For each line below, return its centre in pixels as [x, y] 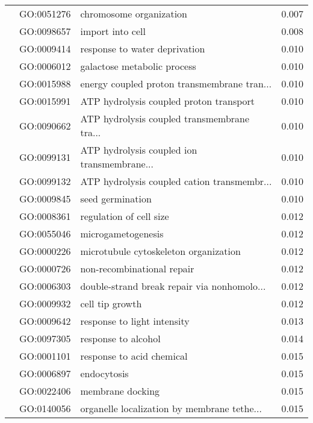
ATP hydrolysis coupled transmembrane [165, 118]
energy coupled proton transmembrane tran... [176, 83]
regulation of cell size [125, 216]
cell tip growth [111, 303]
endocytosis [104, 373]
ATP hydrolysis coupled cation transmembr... [176, 181]
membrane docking [120, 391]
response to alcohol [120, 338]
